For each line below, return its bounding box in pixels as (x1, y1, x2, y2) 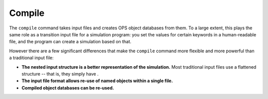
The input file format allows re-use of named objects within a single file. (21, 78, 173, 84)
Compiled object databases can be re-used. (21, 85, 114, 91)
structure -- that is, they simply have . (21, 71, 99, 77)
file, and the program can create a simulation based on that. (9, 39, 132, 45)
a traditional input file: (9, 55, 54, 61)
